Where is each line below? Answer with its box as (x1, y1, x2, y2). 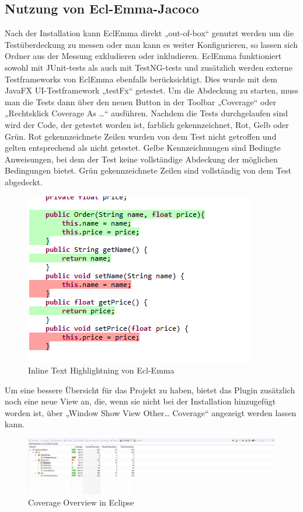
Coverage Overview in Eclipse (28, 496, 134, 508)
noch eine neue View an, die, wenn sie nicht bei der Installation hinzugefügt (5, 395, 276, 407)
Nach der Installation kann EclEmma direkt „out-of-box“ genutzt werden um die (5, 27, 294, 39)
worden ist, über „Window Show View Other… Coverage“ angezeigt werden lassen (5, 406, 297, 418)
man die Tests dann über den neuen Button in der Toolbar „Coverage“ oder (5, 95, 276, 108)
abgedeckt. (5, 175, 43, 188)
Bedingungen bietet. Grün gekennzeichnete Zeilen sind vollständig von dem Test (5, 164, 291, 177)
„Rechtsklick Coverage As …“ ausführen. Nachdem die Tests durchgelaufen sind (5, 107, 288, 119)
